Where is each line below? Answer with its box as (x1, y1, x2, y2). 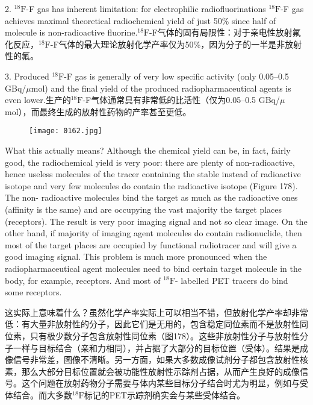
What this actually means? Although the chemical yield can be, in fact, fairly (5, 144, 291, 156)
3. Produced (5, 69, 49, 82)
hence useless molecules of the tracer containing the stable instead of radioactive (5, 168, 301, 180)
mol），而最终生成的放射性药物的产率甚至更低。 (5, 105, 191, 118)
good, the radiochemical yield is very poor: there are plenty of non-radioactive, (5, 155, 295, 168)
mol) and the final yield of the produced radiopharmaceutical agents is (31, 81, 291, 94)
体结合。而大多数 (5, 388, 72, 401)
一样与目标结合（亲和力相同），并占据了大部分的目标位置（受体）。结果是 (13, 341, 300, 354)
